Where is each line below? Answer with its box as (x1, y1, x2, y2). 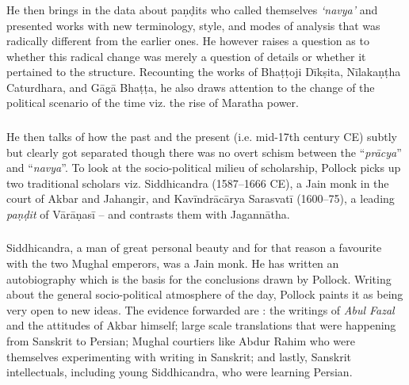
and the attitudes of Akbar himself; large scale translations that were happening (6, 317, 396, 334)
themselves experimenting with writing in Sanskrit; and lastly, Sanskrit (6, 348, 351, 364)
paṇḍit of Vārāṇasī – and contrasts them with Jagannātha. (6, 205, 290, 222)
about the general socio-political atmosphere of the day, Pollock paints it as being (6, 286, 403, 303)
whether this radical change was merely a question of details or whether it (6, 48, 366, 64)
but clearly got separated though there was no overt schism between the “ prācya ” (6, 143, 402, 160)
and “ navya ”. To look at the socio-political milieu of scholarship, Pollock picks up (6, 159, 401, 176)
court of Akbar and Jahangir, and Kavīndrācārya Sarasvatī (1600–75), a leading (6, 190, 395, 207)
